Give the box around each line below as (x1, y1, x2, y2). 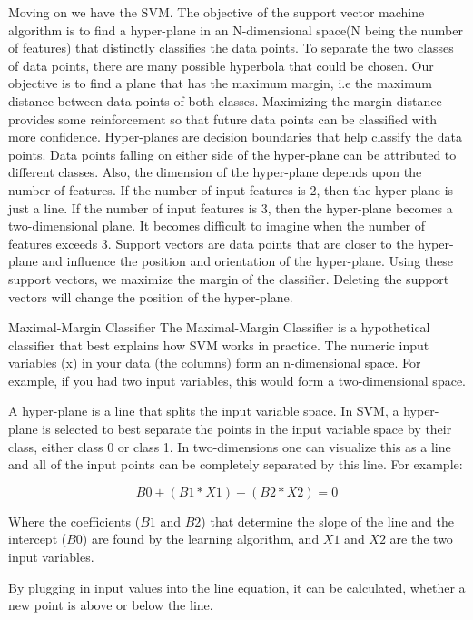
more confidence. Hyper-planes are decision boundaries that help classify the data (8, 127, 462, 146)
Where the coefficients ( (8, 511, 141, 530)
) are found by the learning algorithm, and (82, 529, 320, 548)
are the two (389, 529, 453, 548)
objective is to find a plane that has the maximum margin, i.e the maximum (8, 74, 432, 93)
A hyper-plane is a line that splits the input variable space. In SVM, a (8, 401, 399, 420)
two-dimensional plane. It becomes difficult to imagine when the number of (8, 216, 426, 235)
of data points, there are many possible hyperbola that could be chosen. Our (8, 55, 434, 74)
